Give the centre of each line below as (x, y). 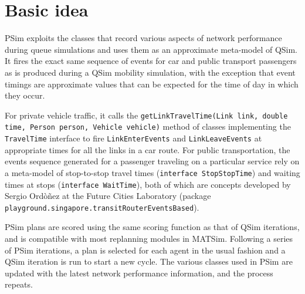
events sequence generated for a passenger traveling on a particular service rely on (152, 161)
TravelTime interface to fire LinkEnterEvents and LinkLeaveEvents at (133, 138)
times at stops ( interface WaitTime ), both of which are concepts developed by (148, 184)
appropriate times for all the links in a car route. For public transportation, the (148, 149)
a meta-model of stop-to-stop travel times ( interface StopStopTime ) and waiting (152, 172)
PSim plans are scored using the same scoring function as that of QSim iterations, (152, 227)
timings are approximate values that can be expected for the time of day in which (152, 84)
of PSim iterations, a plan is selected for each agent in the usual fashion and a (145, 250)
